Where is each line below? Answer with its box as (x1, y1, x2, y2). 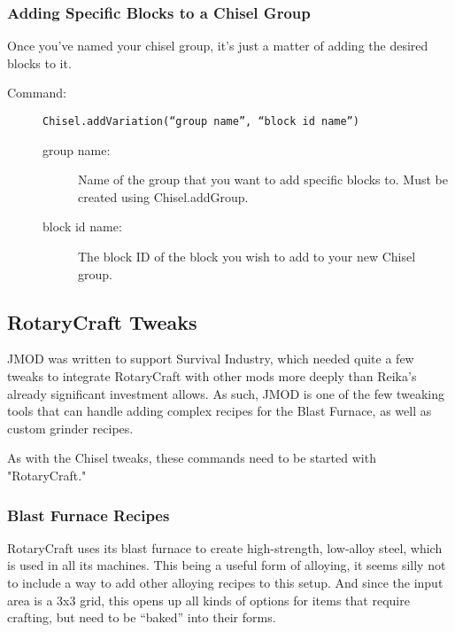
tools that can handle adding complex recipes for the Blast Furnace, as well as (7, 402, 432, 420)
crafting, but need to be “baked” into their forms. (7, 608, 276, 627)
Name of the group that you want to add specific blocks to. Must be (78, 170, 448, 189)
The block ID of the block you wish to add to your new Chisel (78, 247, 416, 266)
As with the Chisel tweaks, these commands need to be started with (7, 449, 376, 467)
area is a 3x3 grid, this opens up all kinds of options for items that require (7, 590, 410, 609)
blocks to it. (7, 53, 72, 72)
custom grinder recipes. (7, 418, 134, 437)
